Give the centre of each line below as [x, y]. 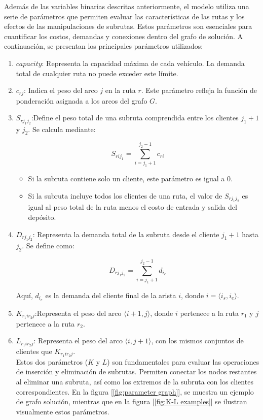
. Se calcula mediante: [62, 129]
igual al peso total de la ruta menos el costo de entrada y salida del [133, 207]
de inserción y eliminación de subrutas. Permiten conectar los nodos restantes [136, 371]
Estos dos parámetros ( [52, 361]
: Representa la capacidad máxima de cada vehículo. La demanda [143, 63]
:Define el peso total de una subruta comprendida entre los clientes [135, 118]
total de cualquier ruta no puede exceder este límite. [97, 73]
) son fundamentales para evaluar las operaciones [183, 361]
